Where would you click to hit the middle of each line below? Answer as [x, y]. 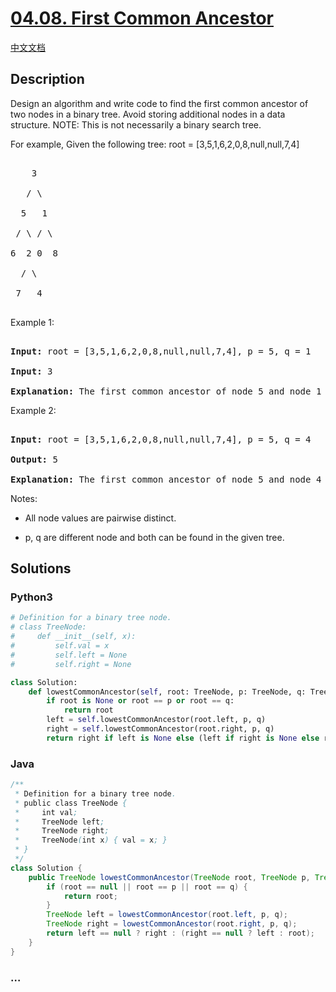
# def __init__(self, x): [73, 637]
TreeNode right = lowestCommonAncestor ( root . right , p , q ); [172, 924]
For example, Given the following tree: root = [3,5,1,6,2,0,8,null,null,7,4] [155, 144]
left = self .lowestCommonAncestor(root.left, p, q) [156, 720]
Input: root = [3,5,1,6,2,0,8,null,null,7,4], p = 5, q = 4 [161, 439]
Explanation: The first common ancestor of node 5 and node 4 [166, 479]
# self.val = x [60, 646]
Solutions [41, 568]
